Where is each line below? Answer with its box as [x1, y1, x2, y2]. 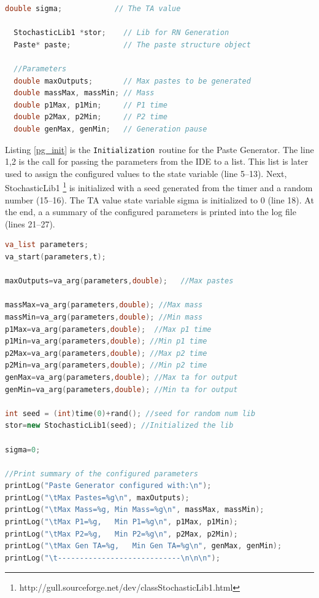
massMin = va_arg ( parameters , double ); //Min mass [5, 312, 203, 321]
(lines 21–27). [5, 217, 55, 230]
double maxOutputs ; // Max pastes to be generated [13, 76, 251, 85]
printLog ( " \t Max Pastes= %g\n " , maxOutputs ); [5, 493, 190, 502]
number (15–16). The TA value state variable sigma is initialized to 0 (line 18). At [5, 193, 314, 206]
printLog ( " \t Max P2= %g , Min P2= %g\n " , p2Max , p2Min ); [5, 529, 238, 538]
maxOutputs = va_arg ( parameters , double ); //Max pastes [5, 277, 234, 286]
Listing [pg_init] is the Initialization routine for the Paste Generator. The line [5, 143, 314, 155]
